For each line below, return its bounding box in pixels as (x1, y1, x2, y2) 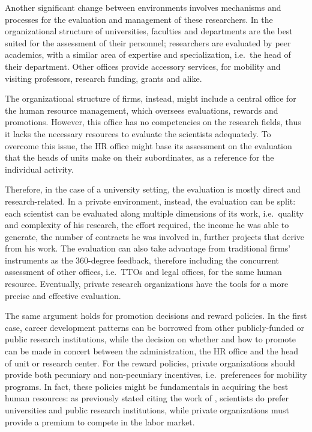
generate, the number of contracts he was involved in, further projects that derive (5, 230, 305, 242)
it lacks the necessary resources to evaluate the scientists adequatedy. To (5, 127, 271, 140)
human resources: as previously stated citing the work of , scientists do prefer (5, 392, 289, 404)
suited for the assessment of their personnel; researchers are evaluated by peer (5, 36, 291, 49)
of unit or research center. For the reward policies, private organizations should (5, 356, 295, 369)
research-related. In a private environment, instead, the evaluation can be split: (5, 194, 296, 207)
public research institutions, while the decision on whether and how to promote (5, 333, 296, 345)
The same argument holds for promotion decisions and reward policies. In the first (5, 309, 307, 322)
